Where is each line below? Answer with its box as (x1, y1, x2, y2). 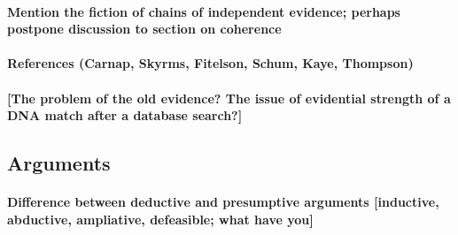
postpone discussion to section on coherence (7, 19, 282, 38)
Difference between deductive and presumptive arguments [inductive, (7, 193, 439, 211)
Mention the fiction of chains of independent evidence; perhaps (7, 2, 400, 20)
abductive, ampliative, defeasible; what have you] (7, 209, 314, 228)
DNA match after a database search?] (7, 106, 243, 125)
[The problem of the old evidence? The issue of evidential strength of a (7, 88, 451, 107)
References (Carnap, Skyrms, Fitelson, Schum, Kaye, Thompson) (7, 54, 414, 72)
